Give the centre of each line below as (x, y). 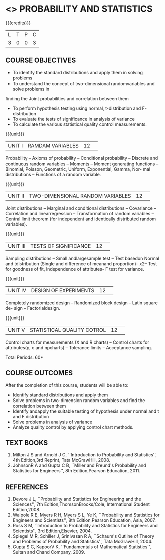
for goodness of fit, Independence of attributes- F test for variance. (75, 269)
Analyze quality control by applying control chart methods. (73, 427)
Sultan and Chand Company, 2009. (49, 552)
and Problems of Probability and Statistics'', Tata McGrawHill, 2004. (82, 542)
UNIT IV (17, 290)
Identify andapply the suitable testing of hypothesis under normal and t (86, 411)
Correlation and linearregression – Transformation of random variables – (80, 213)
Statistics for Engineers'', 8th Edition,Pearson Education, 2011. (76, 471)
